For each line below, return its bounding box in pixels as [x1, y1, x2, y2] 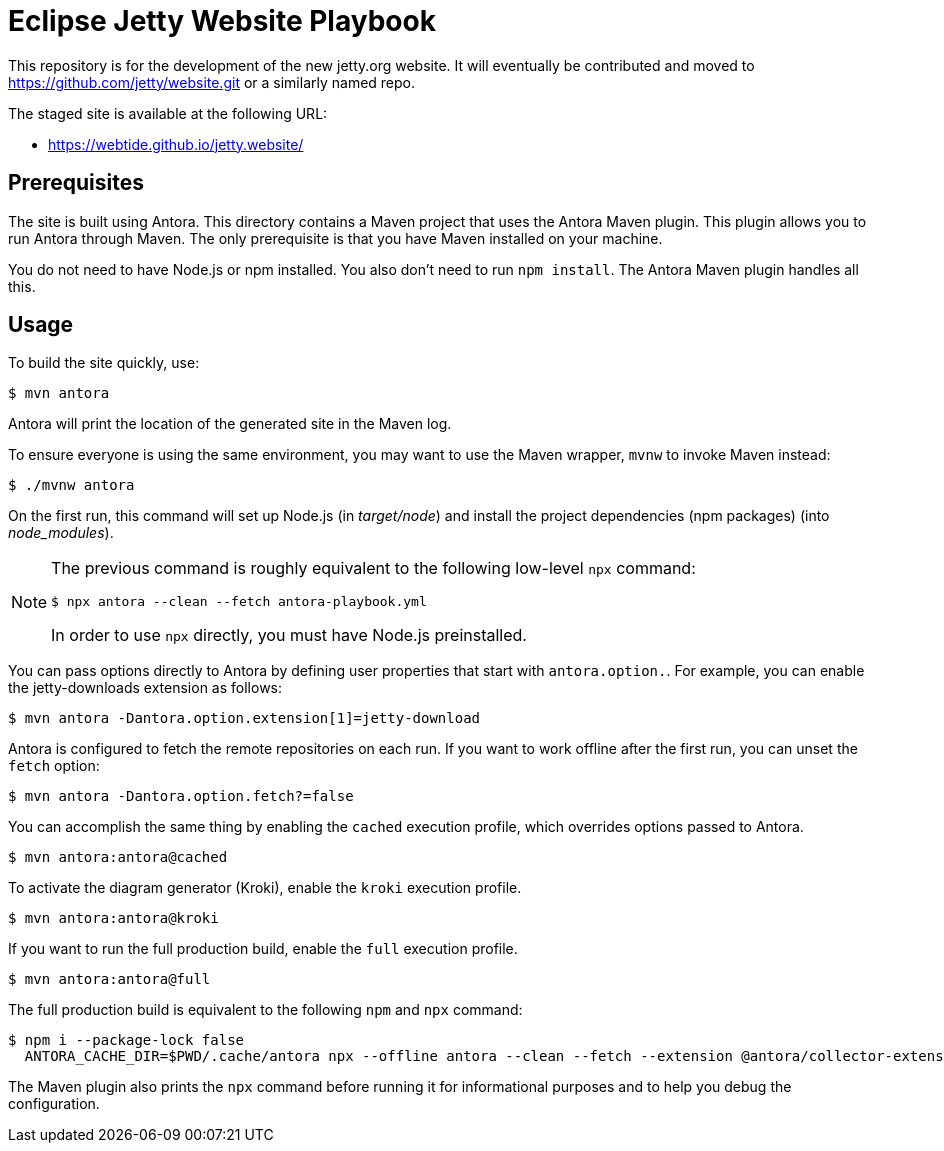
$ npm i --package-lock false [8, 1032, 245, 1049]
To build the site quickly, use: [8, 354, 200, 372]
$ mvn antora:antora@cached [8, 849, 228, 866]
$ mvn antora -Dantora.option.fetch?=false [8, 788, 354, 805]
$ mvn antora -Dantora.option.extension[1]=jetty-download [8, 710, 481, 727]
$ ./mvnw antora [8, 477, 135, 494]
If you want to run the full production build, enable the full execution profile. [8, 940, 518, 958]
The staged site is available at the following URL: [8, 104, 328, 122]
